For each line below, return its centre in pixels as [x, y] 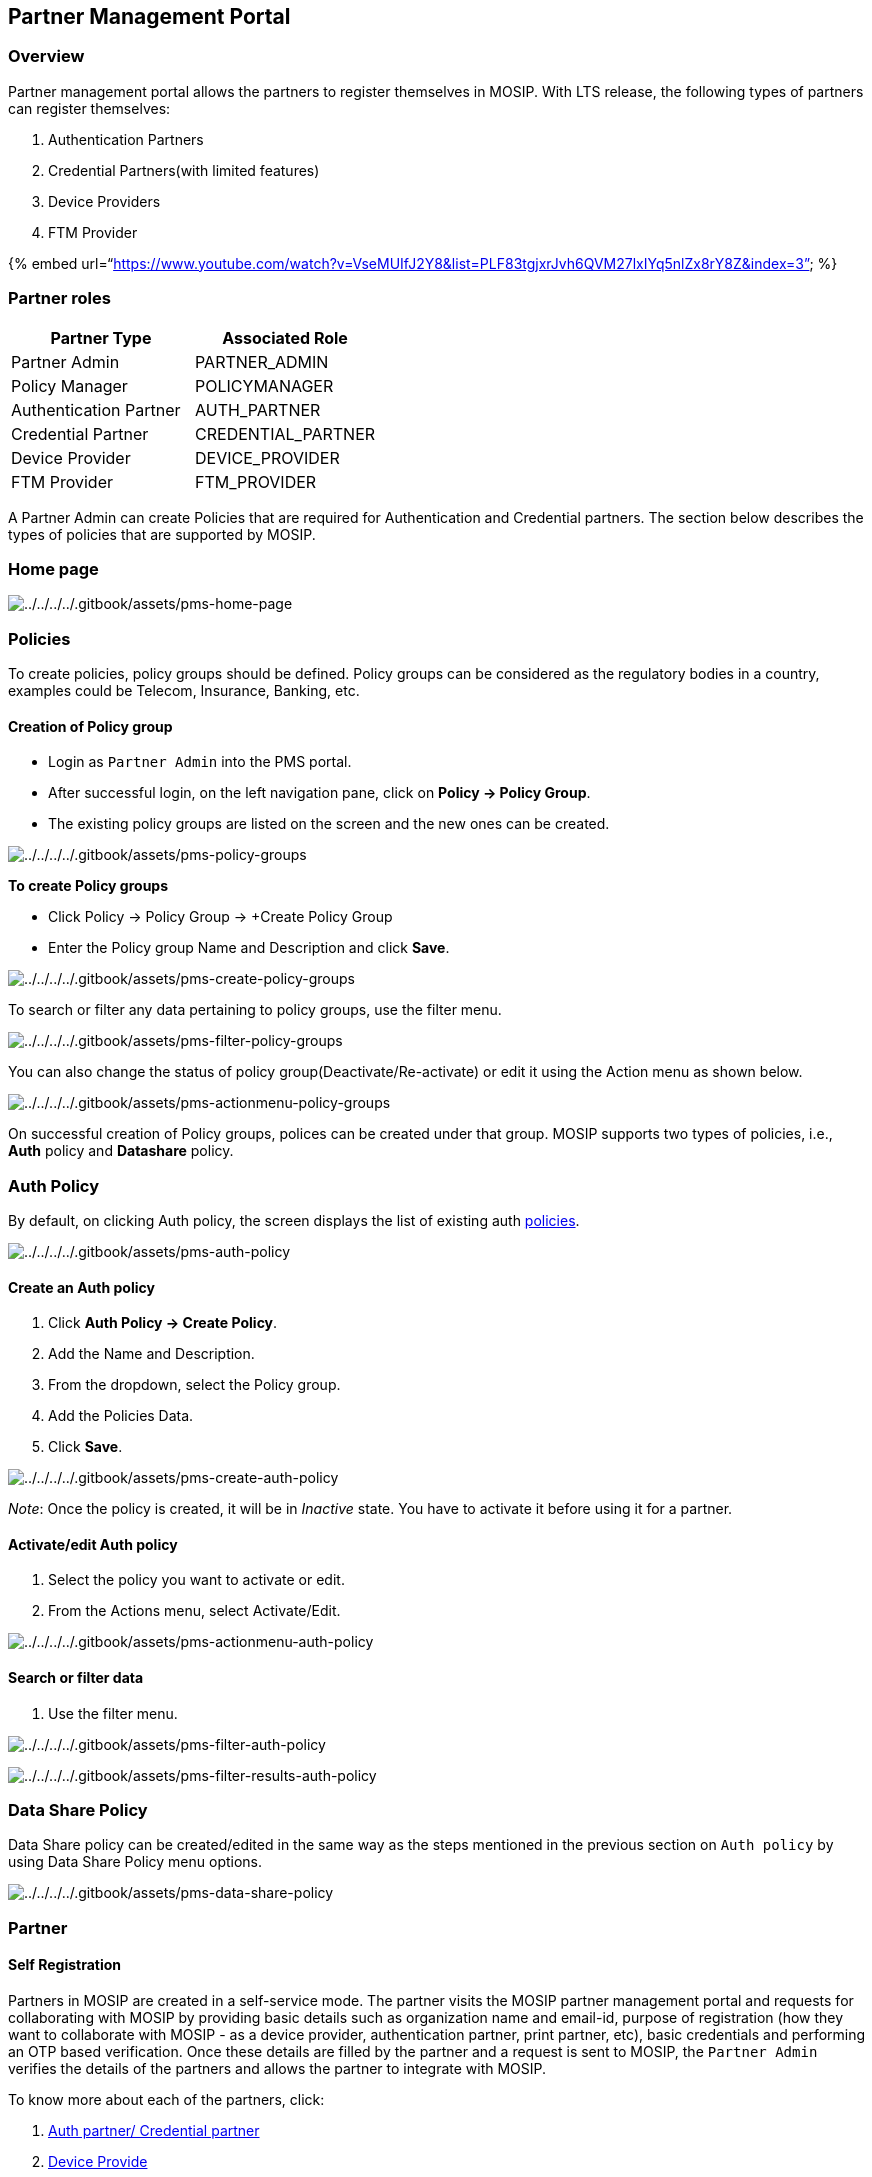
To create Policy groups [88, 886]
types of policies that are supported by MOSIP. [162, 534]
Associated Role [285, 337]
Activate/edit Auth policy [93, 1544]
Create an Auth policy [81, 1287]
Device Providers [104, 201]
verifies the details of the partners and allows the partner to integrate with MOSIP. [277, 2069]
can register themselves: [89, 108]
